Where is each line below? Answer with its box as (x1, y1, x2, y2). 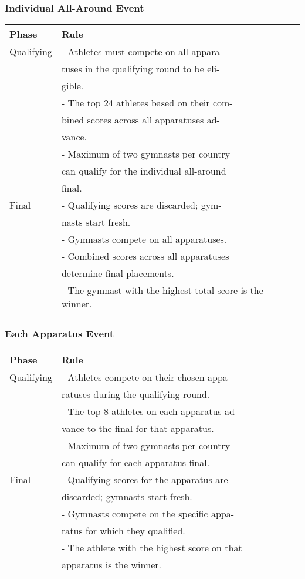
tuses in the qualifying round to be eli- (61, 62, 220, 76)
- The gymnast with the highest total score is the (61, 283, 263, 297)
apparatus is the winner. (61, 558, 162, 572)
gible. (61, 79, 84, 93)
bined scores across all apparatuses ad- (61, 113, 220, 127)
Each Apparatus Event (5, 326, 114, 341)
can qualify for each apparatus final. (61, 456, 210, 470)
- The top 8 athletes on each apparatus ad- (61, 404, 238, 419)
